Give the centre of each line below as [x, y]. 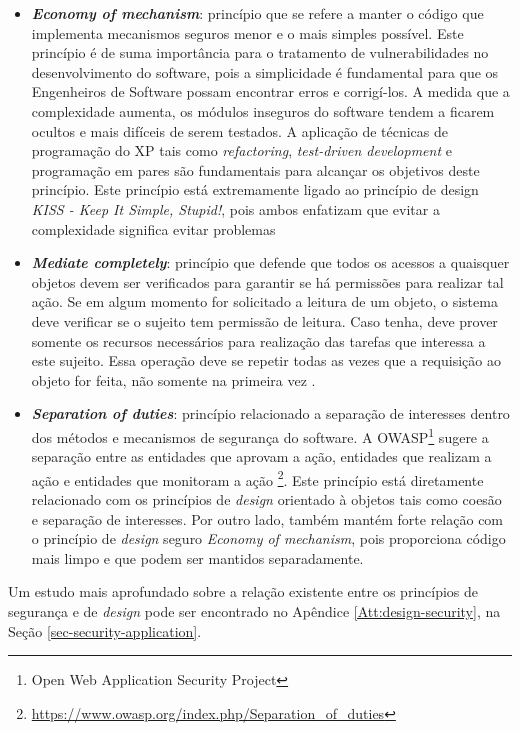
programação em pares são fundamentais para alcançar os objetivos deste [255, 169]
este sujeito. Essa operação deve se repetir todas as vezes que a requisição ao [266, 360]
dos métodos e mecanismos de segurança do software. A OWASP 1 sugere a [260, 435]
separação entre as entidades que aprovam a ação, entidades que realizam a [261, 456]
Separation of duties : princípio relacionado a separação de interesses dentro [270, 413]
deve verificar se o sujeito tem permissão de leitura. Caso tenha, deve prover [264, 320]
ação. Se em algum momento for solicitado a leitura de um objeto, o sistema [264, 301]
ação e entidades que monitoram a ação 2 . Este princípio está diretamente [257, 478]
